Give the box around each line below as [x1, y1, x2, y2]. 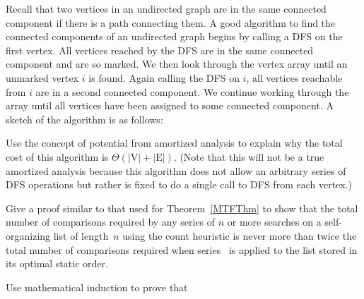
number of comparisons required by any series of [6, 214, 216, 229]
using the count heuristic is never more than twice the [122, 228, 357, 243]
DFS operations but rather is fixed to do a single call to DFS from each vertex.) [6, 177, 353, 192]
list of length [53, 228, 109, 243]
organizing [6, 228, 51, 243]
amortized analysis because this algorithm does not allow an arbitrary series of [6, 163, 346, 178]
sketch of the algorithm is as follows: [6, 111, 163, 126]
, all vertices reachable [246, 70, 343, 85]
